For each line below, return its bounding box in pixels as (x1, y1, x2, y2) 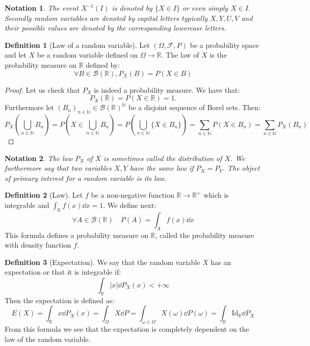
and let (5, 49, 27, 60)
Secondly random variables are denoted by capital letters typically (5, 12, 208, 23)
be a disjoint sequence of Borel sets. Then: (128, 102, 261, 113)
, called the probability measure (155, 229, 254, 240)
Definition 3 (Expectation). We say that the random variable (5, 256, 200, 267)
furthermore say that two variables (5, 163, 112, 173)
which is (203, 190, 229, 200)
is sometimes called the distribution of (104, 152, 222, 163)
